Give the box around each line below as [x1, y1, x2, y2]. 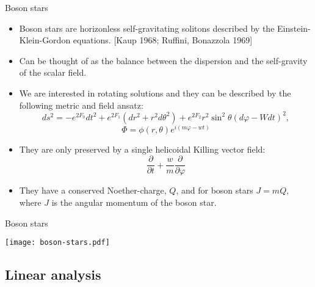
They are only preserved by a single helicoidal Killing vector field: [19, 142, 266, 155]
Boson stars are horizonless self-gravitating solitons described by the [19, 21, 275, 34]
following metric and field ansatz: [19, 98, 143, 111]
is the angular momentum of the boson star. [51, 195, 217, 208]
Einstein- [277, 21, 311, 34]
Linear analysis [5, 265, 101, 284]
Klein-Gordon [19, 34, 71, 46]
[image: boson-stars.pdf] [5, 238, 110, 247]
